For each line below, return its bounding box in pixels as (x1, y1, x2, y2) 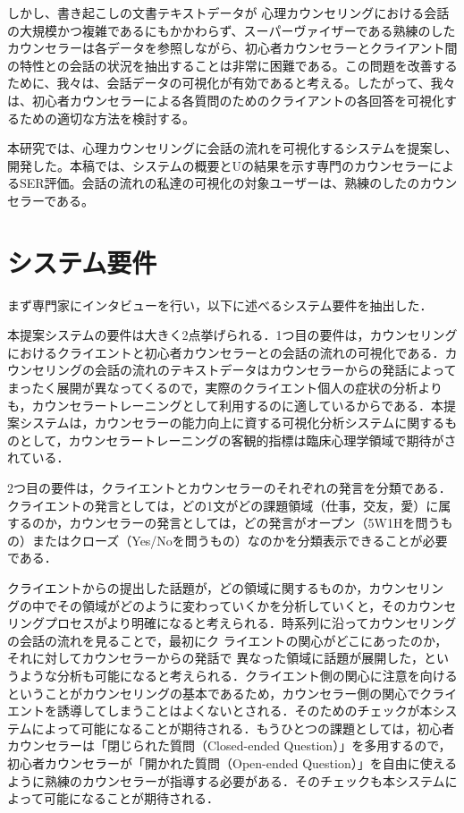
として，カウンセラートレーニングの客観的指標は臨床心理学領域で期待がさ (19, 430, 457, 449)
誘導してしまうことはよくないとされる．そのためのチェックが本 (56, 701, 433, 720)
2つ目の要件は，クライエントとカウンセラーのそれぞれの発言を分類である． (7, 478, 451, 496)
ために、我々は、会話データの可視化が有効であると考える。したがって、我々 (7, 73, 456, 92)
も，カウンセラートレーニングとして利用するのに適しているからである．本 (7, 395, 444, 414)
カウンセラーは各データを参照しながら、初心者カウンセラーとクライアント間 (7, 38, 458, 57)
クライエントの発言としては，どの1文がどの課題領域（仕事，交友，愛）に (7, 495, 439, 514)
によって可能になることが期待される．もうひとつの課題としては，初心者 (31, 718, 455, 737)
